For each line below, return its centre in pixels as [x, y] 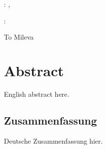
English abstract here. [37, 94]
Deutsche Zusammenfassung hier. [53, 140]
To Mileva [19, 37]
